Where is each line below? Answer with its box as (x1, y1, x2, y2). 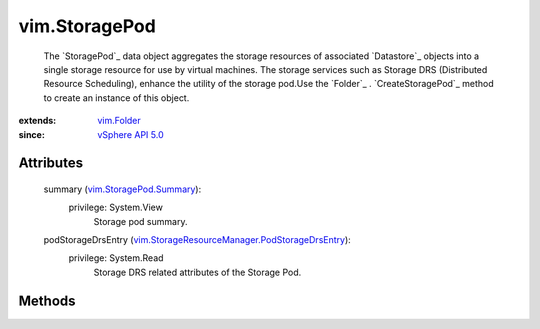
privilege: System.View (68, 201, 164, 214)
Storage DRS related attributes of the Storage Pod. (93, 266, 302, 278)
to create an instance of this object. (43, 91, 190, 104)
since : (18, 128, 45, 140)
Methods (18, 292, 76, 309)
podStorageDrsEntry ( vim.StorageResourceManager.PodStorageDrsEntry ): (43, 234, 352, 246)
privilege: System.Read (68, 252, 164, 264)
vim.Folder (97, 115, 142, 127)
